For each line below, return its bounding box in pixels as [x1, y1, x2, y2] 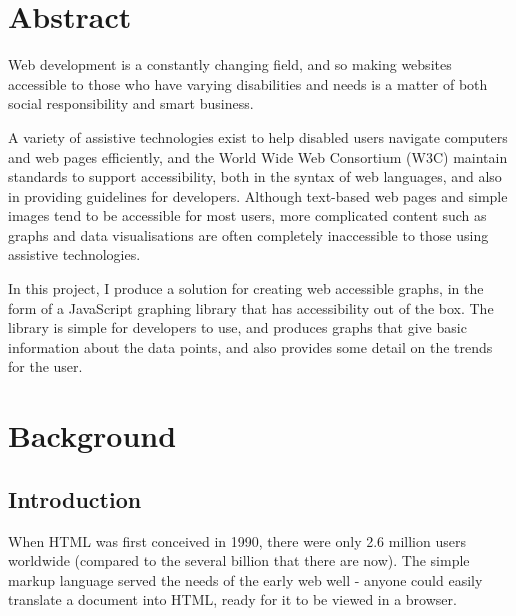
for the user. [8, 356, 83, 377]
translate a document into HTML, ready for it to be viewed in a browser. [8, 589, 457, 610]
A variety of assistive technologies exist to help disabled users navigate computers [8, 126, 508, 147]
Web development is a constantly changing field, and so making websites [8, 54, 452, 75]
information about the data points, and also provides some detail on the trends [8, 336, 493, 357]
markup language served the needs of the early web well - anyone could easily [8, 569, 483, 590]
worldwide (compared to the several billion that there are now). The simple [8, 550, 470, 571]
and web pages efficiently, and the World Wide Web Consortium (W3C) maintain [8, 146, 508, 167]
